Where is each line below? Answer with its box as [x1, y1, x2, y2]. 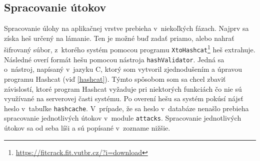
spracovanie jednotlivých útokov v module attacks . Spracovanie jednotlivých [4, 113, 241, 123]
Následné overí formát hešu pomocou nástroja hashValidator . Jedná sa [4, 54, 224, 64]
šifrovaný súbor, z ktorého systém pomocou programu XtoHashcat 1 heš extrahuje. [4, 43, 255, 55]
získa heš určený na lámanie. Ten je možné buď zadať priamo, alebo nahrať [4, 32, 234, 43]
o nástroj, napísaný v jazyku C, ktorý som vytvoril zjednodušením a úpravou [4, 64, 242, 74]
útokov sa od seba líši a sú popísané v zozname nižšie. [4, 123, 170, 133]
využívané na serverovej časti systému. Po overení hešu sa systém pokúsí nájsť [4, 93, 243, 104]
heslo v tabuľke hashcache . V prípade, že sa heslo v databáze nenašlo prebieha [4, 103, 249, 113]
